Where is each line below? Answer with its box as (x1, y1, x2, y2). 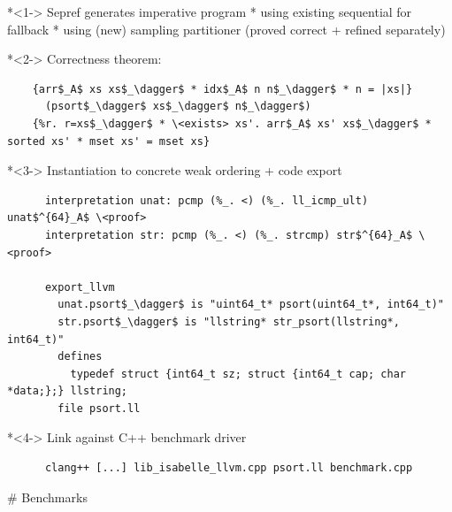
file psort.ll (57, 401, 141, 415)
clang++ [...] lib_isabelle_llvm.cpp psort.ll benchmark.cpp (44, 462, 413, 475)
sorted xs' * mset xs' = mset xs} (7, 134, 211, 148)
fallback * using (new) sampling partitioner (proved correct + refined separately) (7, 19, 446, 38)
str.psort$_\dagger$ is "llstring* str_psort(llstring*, (57, 315, 400, 328)
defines (57, 350, 103, 363)
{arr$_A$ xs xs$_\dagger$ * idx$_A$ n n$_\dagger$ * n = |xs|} (32, 82, 413, 96)
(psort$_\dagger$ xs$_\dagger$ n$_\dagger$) (44, 100, 311, 113)
